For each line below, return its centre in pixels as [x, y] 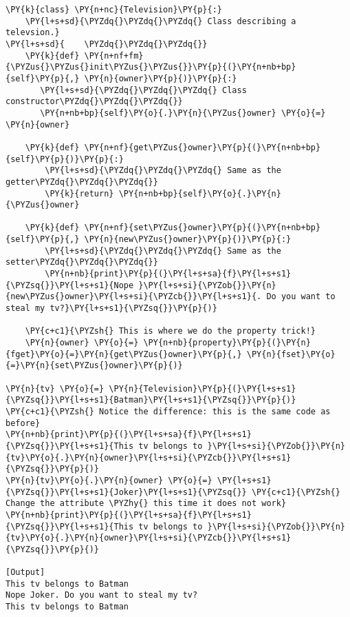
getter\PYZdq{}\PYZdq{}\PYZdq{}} [82, 182]
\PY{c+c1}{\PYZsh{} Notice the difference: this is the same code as [168, 411]
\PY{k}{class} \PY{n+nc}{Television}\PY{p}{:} [114, 10]
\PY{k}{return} [79, 193]
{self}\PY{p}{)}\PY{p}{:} [65, 159]
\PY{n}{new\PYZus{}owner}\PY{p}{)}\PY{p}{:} [188, 240]
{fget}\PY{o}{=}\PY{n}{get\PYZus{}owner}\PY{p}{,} [124, 354]
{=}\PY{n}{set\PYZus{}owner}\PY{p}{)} [94, 366]
